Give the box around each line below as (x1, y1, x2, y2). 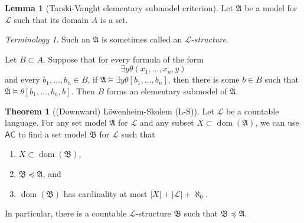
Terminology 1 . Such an (5, 33, 90, 45)
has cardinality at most (63, 187, 148, 199)
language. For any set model (5, 116, 107, 129)
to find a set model (18, 127, 87, 140)
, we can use (255, 116, 299, 129)
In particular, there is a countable (5, 207, 127, 219)
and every (5, 73, 40, 86)
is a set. (100, 13, 128, 25)
